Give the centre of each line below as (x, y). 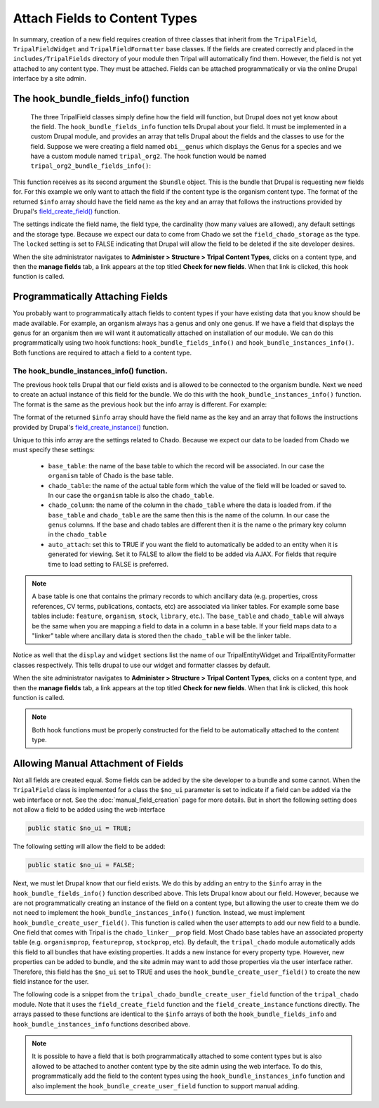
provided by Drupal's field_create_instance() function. (91, 427)
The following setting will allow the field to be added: (89, 847)
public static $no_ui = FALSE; (82, 865)
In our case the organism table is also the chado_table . (131, 495)
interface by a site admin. (50, 79)
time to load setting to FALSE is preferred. (108, 564)
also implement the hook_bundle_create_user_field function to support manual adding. (166, 1086)
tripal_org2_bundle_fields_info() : (91, 166)
